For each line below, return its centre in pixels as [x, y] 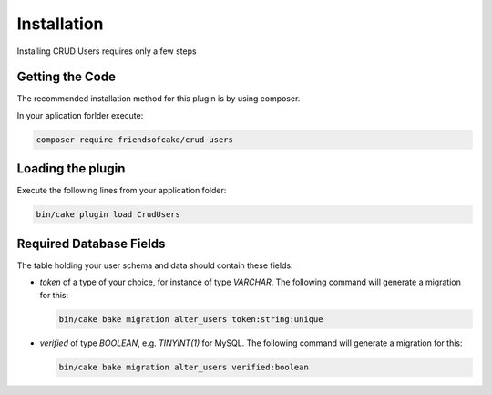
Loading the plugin [71, 169]
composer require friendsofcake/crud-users [135, 140]
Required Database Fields [91, 243]
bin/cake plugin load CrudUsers [108, 215]
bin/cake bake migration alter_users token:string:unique [191, 319]
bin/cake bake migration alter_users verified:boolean [184, 367]
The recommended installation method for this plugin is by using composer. [159, 99]
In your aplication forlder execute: [80, 115]
